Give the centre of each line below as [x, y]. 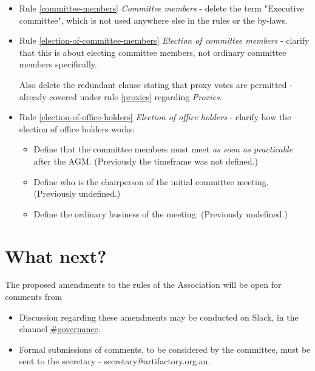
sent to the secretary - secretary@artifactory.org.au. [115, 361]
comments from [34, 297]
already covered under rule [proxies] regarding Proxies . [120, 96]
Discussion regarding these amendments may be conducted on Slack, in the [159, 317]
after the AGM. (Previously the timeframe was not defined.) [146, 161]
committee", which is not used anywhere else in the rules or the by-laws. [153, 20]
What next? [56, 255]
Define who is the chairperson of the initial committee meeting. [151, 181]
